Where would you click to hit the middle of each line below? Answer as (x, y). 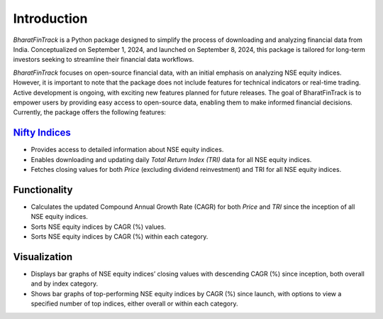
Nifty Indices (42, 133)
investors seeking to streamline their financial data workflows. (104, 60)
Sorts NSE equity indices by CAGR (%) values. (99, 227)
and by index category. (65, 283)
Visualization (43, 257)
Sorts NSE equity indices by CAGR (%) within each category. (120, 237)
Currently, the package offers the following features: (90, 112)
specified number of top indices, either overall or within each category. (134, 304)
